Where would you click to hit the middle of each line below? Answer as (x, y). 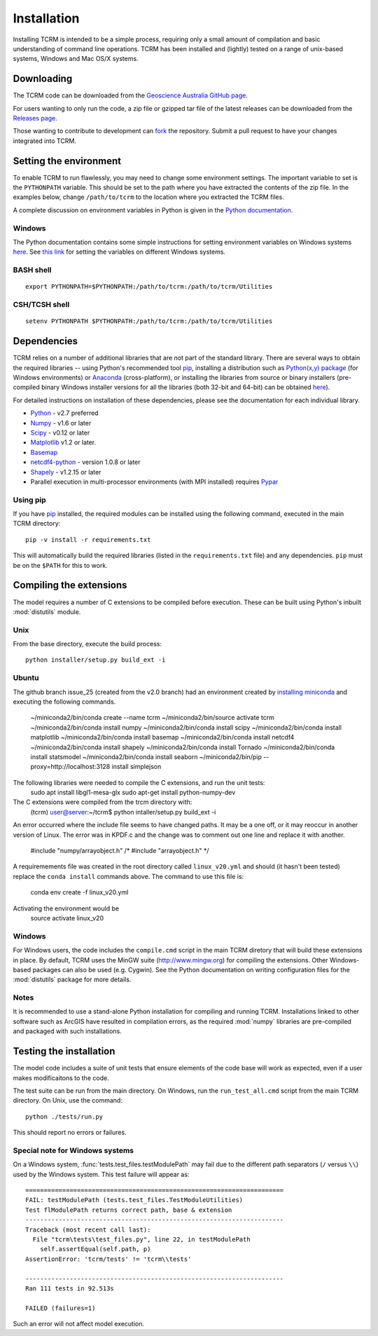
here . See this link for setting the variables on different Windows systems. (119, 252)
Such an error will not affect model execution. (79, 1324)
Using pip (30, 500)
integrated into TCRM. (45, 141)
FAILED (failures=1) (61, 1308)
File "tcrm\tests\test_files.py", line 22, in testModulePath (142, 1239)
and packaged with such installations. (67, 1031)
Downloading (43, 79)
